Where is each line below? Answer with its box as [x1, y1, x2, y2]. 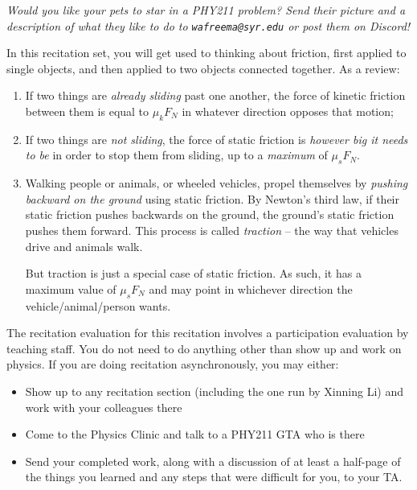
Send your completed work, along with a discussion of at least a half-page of [25, 452, 401, 469]
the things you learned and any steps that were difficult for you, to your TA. [25, 468, 403, 485]
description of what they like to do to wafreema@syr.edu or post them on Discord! [6, 17, 411, 34]
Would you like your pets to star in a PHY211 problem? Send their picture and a [6, 2, 406, 18]
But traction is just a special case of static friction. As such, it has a [25, 265, 362, 282]
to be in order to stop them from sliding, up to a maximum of [25, 146, 328, 163]
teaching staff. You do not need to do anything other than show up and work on [6, 340, 402, 356]
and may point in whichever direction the [149, 280, 353, 297]
